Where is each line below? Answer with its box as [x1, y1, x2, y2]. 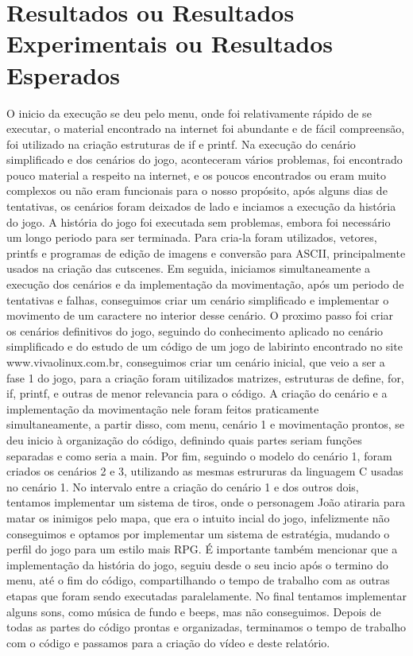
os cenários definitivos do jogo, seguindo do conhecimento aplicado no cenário [6, 322, 384, 339]
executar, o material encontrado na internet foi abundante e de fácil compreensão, [6, 120, 405, 137]
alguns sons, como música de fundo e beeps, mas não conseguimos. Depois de [6, 603, 381, 619]
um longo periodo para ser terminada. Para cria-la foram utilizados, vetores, [6, 229, 377, 246]
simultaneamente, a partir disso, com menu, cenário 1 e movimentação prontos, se [6, 416, 404, 433]
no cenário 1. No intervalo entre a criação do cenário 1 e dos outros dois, [6, 478, 359, 495]
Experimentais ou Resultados [6, 27, 334, 60]
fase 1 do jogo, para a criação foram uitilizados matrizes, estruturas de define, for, [6, 369, 404, 386]
